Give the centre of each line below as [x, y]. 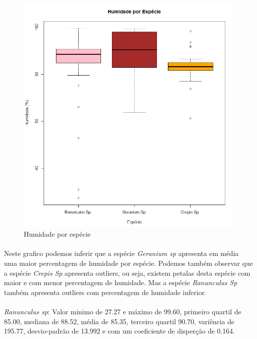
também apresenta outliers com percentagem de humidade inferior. [105, 292]
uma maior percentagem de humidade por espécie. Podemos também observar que [128, 263]
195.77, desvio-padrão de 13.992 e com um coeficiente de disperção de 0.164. [120, 331]
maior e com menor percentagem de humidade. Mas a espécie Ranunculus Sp [121, 282]
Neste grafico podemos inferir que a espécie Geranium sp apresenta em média [121, 253]
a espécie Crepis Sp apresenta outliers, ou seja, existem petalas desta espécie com [127, 273]
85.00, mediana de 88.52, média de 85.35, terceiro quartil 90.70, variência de [119, 321]
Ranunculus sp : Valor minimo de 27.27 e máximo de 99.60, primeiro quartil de [123, 312]
